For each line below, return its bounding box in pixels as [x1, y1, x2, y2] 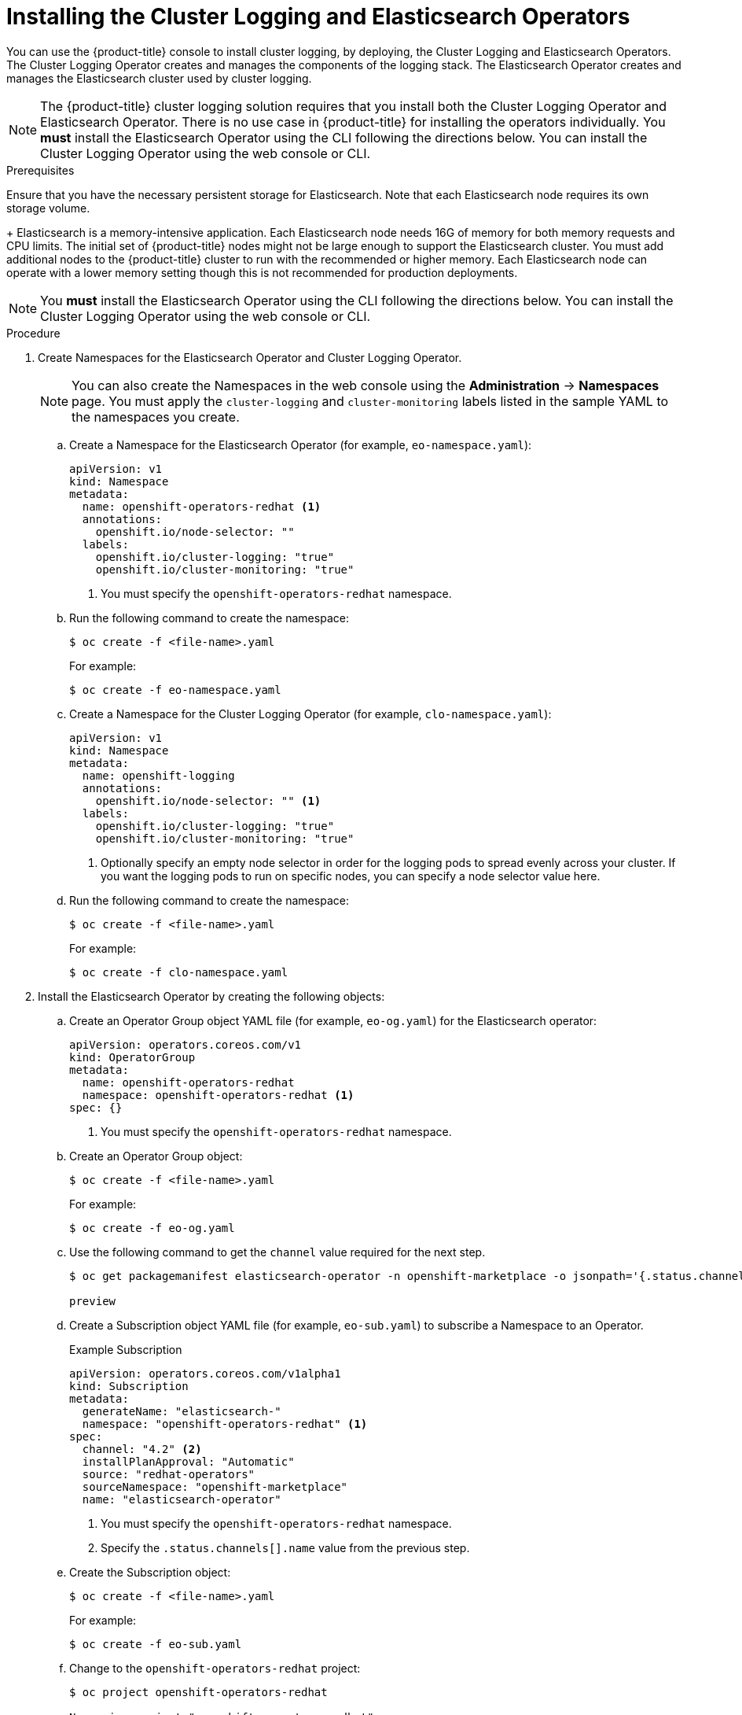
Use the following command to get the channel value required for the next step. [69, 1245, 486, 1259]
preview [69, 1294, 116, 1307]
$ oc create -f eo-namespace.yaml [69, 683, 281, 696]
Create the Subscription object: [69, 1565, 231, 1579]
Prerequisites [6, 163, 75, 177]
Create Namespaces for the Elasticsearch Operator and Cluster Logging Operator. [38, 350, 462, 364]
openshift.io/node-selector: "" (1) [95, 794, 321, 807]
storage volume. [6, 201, 90, 215]
